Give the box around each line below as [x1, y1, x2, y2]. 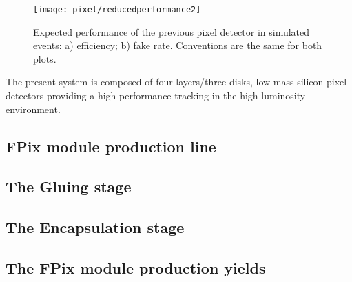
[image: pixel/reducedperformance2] [33, 5, 201, 14]
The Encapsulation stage [6, 216, 185, 238]
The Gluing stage [6, 176, 132, 197]
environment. [6, 101, 61, 116]
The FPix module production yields [6, 256, 266, 278]
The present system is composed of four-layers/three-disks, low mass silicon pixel [6, 74, 347, 89]
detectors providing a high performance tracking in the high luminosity [6, 88, 306, 103]
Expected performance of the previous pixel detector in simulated [33, 24, 310, 39]
